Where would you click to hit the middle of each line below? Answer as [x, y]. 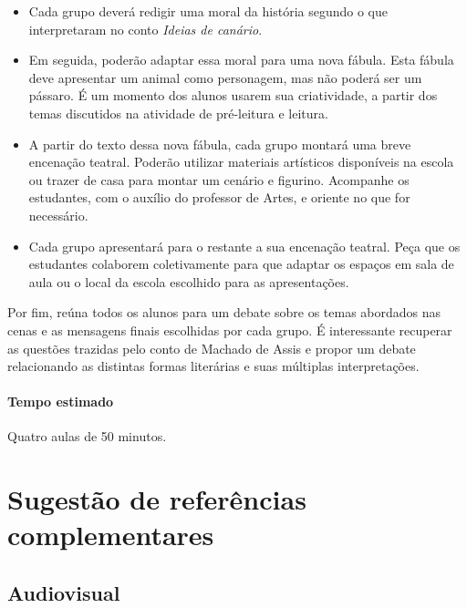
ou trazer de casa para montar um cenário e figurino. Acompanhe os [219, 179]
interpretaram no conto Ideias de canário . [145, 29]
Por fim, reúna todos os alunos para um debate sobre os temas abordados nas [224, 312]
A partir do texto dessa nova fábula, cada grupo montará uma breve [220, 144]
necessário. [58, 215]
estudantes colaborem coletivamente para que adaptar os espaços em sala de [241, 264]
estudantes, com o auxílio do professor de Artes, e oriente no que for [219, 197]
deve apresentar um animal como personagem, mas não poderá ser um [225, 77]
